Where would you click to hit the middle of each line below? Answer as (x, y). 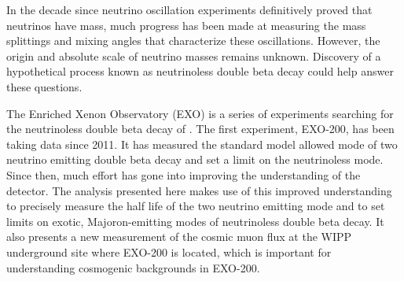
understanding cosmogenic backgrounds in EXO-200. (133, 267)
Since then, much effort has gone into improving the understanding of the (184, 174)
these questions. (44, 86)
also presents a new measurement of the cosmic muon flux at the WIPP (179, 237)
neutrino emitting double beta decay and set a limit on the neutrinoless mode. (195, 159)
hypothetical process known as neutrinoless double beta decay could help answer (200, 71)
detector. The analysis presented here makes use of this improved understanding (199, 190)
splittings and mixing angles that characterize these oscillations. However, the (193, 41)
